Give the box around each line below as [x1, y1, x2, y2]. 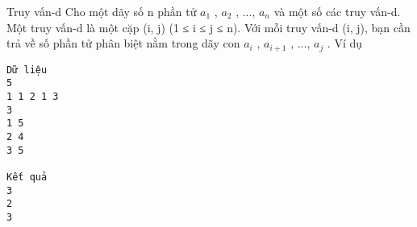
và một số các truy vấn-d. [273, 3, 401, 19]
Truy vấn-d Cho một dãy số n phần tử [6, 3, 197, 19]
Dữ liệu [6, 64, 48, 76]
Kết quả [6, 171, 48, 183]
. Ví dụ [327, 35, 363, 52]
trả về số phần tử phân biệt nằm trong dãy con [6, 35, 240, 52]
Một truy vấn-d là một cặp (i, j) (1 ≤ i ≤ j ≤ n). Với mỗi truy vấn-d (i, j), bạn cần [6, 19, 411, 35]
